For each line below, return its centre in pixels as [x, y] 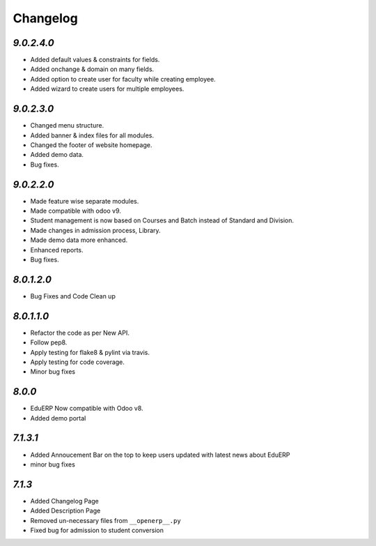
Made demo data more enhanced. [79, 240]
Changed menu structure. [67, 126]
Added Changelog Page [64, 501]
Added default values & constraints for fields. [95, 60]
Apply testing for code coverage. [78, 362]
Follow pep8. [49, 342]
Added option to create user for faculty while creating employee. [123, 79]
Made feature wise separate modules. [85, 201]
